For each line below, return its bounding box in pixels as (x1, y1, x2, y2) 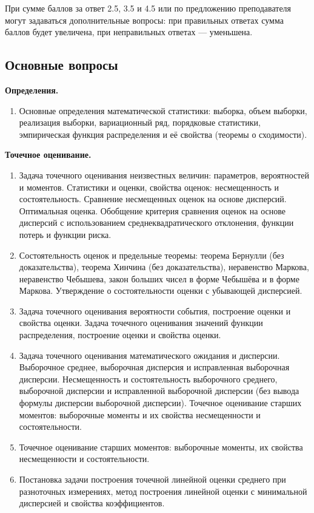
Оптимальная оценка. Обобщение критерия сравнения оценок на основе (19, 204, 286, 217)
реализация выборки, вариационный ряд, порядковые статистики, (19, 116, 261, 129)
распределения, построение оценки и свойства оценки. (19, 328, 221, 341)
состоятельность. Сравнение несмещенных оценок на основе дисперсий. (19, 192, 287, 205)
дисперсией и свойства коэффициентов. (19, 497, 165, 509)
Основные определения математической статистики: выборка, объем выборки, (19, 104, 307, 117)
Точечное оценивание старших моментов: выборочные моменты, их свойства (19, 440, 303, 453)
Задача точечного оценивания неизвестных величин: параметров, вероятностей (19, 168, 310, 181)
